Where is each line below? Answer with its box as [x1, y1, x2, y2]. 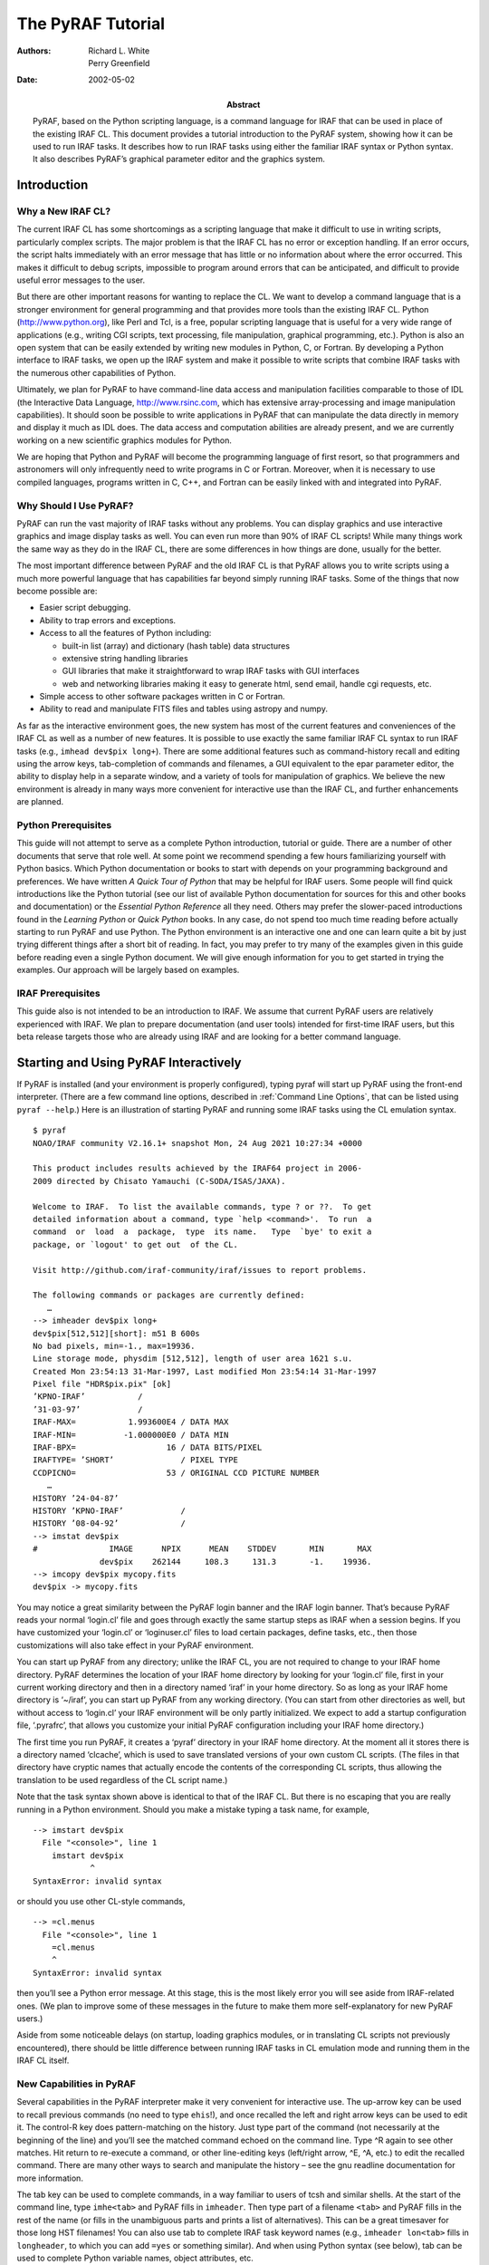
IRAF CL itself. [16, 2055, 70, 2066]
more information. [16, 2173, 83, 2183]
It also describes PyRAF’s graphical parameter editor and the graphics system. [33, 154, 325, 165]
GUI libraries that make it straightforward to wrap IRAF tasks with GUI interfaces [62, 666, 360, 677]
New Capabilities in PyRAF [16, 2077, 136, 2090]
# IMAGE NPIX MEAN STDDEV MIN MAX [33, 1544, 372, 1554]
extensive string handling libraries [62, 652, 189, 663]
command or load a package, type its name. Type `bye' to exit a [33, 1227, 372, 1237]
